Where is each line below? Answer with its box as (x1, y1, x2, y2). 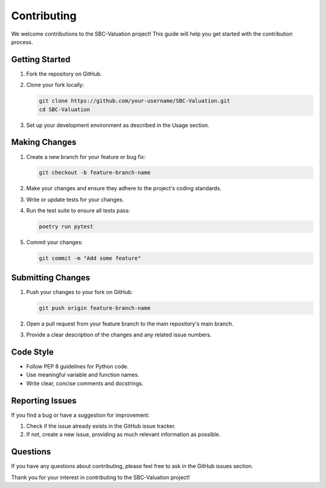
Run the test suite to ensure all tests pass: (26, 207, 130, 214)
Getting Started (11, 54, 71, 65)
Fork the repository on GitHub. (26, 70, 102, 77)
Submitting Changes (11, 272, 91, 283)
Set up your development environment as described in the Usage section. (26, 121, 209, 129)
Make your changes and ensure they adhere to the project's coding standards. (26, 185, 222, 192)
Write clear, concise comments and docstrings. (26, 379, 144, 387)
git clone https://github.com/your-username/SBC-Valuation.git (39, 97, 231, 104)
